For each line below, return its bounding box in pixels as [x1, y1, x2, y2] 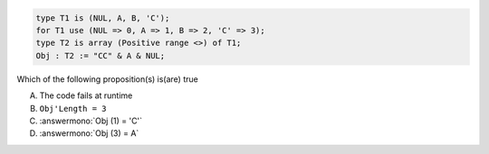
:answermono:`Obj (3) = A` [39, 128, 139, 139]
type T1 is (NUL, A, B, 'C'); [35, 13, 170, 23]
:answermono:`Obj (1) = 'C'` [39, 115, 143, 126]
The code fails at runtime [39, 90, 133, 101]
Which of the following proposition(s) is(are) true [16, 73, 198, 85]
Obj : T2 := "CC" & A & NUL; [35, 50, 166, 60]
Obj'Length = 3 [39, 104, 108, 113]
